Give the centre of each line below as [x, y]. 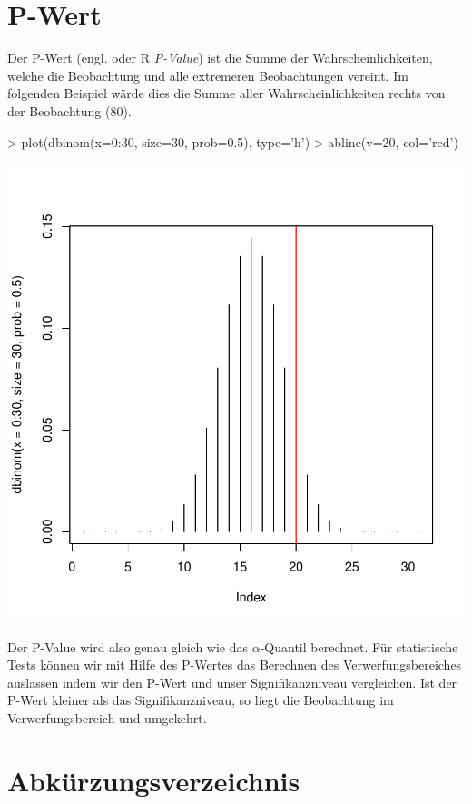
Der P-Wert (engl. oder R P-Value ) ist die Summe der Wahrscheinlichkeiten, [220, 58]
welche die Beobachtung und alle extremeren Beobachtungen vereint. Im [208, 75]
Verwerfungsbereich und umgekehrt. [107, 718]
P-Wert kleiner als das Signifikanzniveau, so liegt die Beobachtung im [201, 700]
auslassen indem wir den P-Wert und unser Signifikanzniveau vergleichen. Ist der [232, 682]
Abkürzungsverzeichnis [154, 780]
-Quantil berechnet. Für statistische [359, 646]
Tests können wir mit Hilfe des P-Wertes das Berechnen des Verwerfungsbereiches [235, 665]
